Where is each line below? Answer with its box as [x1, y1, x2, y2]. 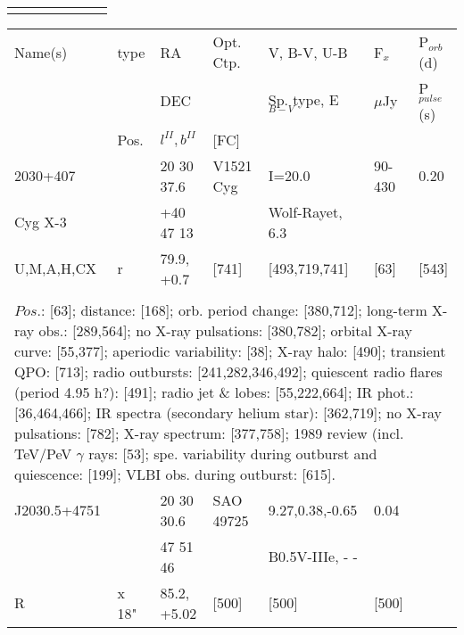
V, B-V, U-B [268, 41, 348, 62]
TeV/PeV [14, 442, 72, 464]
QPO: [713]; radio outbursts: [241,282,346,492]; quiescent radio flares [14, 360, 443, 382]
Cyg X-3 [14, 211, 67, 233]
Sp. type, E [268, 88, 339, 110]
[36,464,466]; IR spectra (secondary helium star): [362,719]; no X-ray [14, 401, 442, 423]
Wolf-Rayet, [268, 201, 343, 222]
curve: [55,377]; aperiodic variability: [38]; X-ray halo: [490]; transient [14, 340, 446, 361]
